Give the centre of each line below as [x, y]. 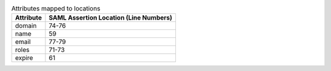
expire [24, 58]
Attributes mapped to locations [56, 9]
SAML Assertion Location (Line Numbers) [111, 18]
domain [26, 26]
